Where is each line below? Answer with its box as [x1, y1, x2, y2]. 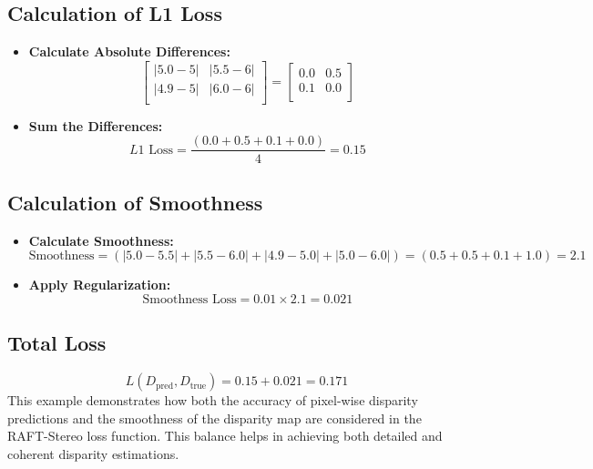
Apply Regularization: [28, 275, 171, 294]
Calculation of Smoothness [7, 188, 263, 216]
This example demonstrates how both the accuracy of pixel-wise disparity [7, 391, 418, 410]
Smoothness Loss [142, 292, 237, 306]
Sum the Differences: [28, 116, 163, 135]
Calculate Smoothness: [28, 230, 174, 250]
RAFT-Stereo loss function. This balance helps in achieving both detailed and [7, 426, 443, 445]
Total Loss [7, 329, 107, 357]
